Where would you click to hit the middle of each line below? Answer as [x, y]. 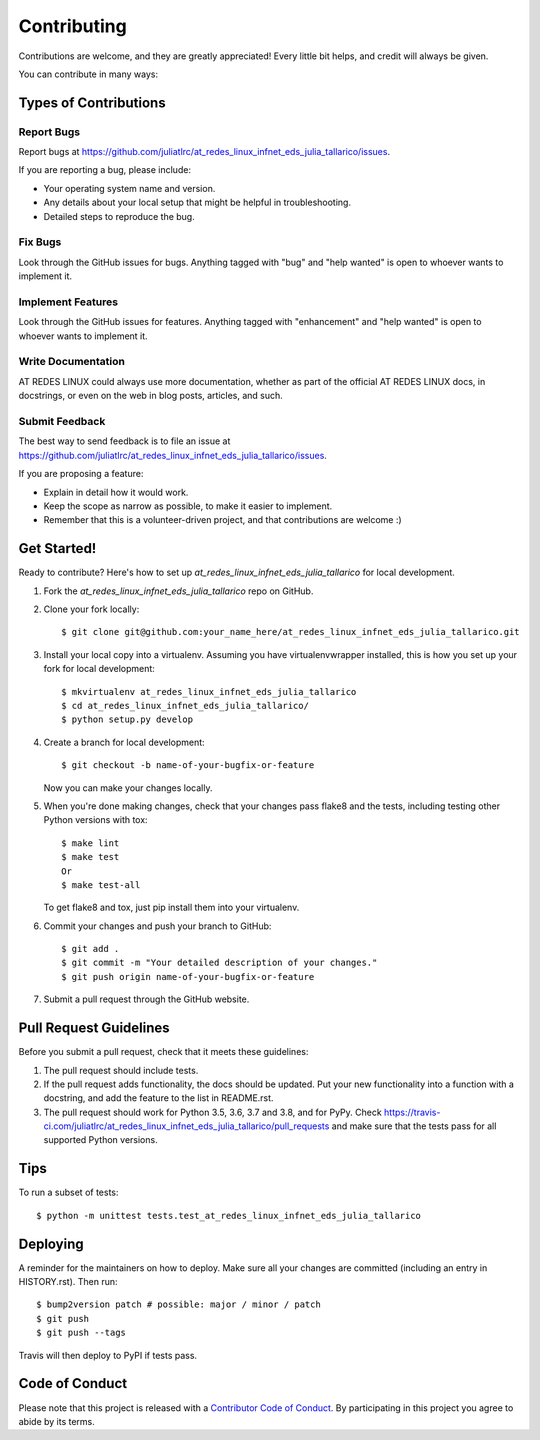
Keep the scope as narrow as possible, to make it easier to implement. [188, 506]
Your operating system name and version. [129, 188]
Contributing [72, 26]
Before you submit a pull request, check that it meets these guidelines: [163, 1052]
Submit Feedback [62, 422]
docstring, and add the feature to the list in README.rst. [158, 1098]
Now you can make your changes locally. [128, 787]
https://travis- [412, 1112]
